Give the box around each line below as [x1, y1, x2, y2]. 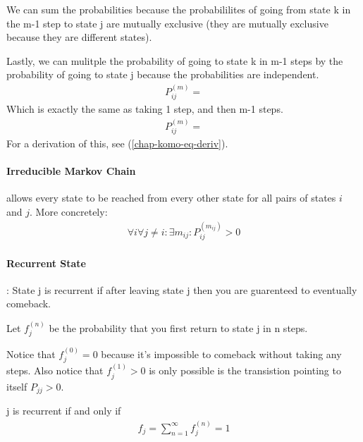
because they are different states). [6, 30, 152, 44]
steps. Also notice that [6, 363, 104, 378]
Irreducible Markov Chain [6, 164, 136, 178]
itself [6, 379, 27, 393]
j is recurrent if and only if [6, 403, 121, 418]
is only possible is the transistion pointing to [149, 363, 341, 378]
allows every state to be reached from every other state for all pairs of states [6, 190, 336, 205]
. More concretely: [30, 204, 108, 219]
